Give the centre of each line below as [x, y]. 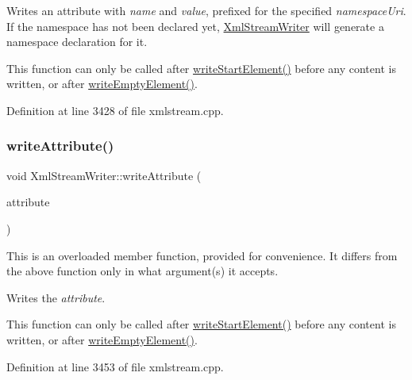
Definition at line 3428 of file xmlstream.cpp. [115, 110]
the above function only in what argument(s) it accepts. [142, 271]
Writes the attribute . [56, 297]
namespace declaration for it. [77, 42]
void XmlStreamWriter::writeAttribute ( [104, 175]
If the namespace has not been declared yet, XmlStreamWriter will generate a [195, 26]
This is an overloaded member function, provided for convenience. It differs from [202, 255]
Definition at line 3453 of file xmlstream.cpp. [115, 366]
